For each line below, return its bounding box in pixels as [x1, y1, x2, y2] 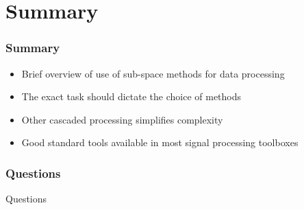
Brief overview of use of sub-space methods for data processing [21, 66, 285, 80]
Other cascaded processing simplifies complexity [21, 112, 223, 126]
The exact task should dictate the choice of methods [21, 89, 242, 104]
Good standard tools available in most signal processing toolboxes [21, 135, 299, 150]
